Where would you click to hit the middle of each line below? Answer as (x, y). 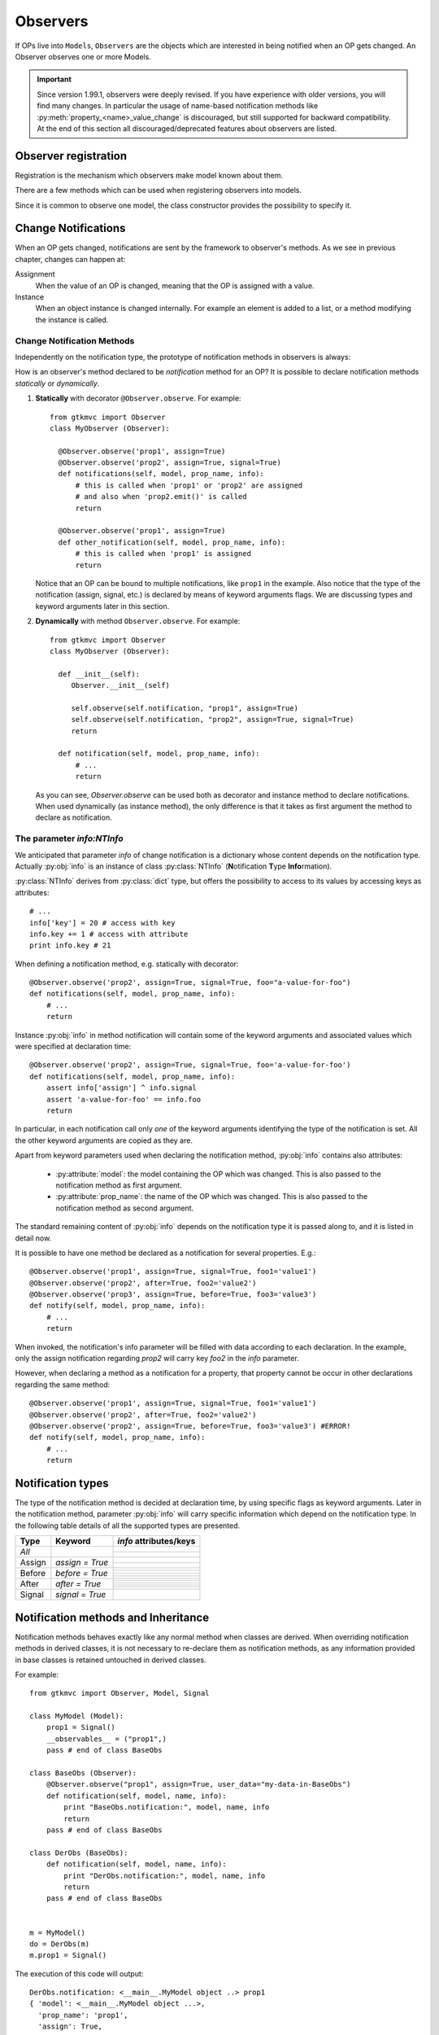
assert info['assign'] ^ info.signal (121, 1088)
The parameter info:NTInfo (69, 838)
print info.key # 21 (70, 945)
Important (54, 79)
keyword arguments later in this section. (102, 606)
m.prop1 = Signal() (68, 1955)
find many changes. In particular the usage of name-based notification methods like (178, 106)
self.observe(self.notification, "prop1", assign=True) (185, 708)
